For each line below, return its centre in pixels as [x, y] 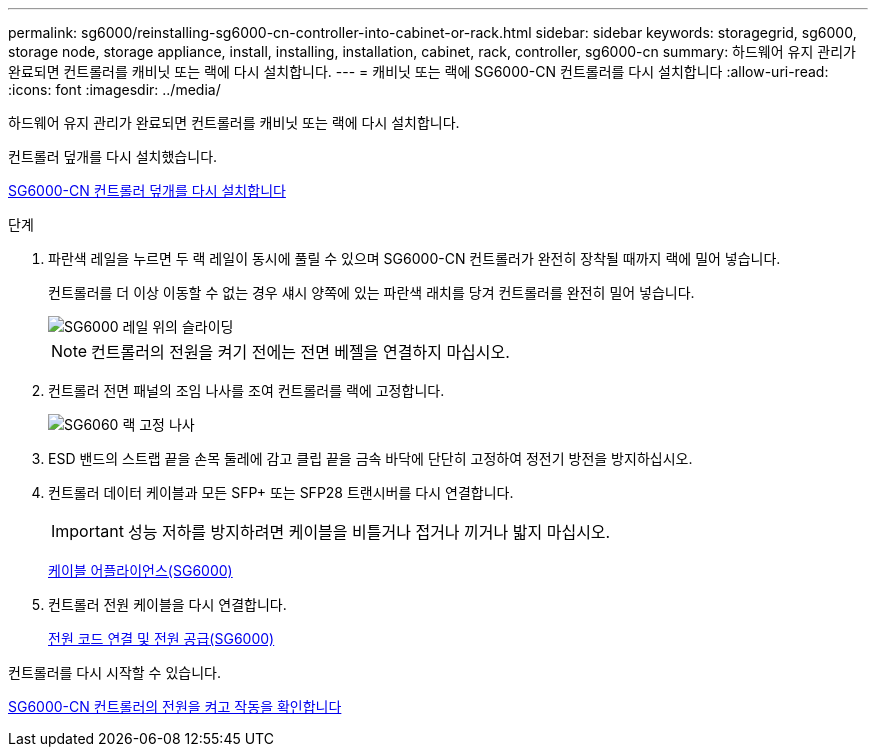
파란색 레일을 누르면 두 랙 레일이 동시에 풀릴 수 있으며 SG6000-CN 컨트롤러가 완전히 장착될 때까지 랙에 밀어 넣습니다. [414, 258]
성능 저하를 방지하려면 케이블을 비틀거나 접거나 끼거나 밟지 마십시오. [369, 532]
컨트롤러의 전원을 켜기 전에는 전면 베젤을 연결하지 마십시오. [300, 352]
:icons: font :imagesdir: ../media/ [114, 89]
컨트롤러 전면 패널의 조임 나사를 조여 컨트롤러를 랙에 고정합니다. [246, 390]
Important [87, 531]
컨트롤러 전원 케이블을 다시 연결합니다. [167, 604]
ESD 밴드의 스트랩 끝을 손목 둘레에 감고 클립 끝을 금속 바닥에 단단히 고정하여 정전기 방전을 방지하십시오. [370, 458]
